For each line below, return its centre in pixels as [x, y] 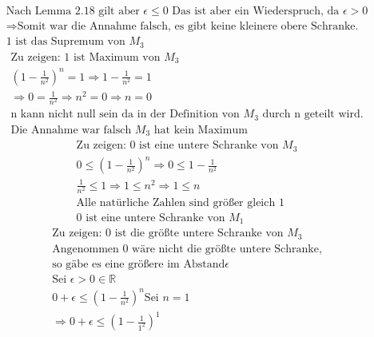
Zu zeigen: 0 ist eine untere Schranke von [177, 146]
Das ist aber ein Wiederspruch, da [256, 12]
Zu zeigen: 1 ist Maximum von [86, 57]
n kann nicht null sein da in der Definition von [125, 115]
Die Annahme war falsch [71, 130]
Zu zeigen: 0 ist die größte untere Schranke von [168, 234]
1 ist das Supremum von [66, 42]
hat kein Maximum [201, 130]
